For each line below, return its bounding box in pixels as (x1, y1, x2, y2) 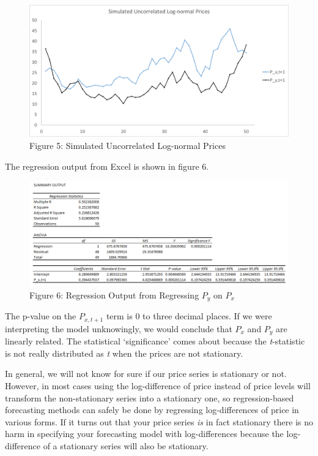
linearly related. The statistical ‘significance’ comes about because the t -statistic (5, 335, 305, 348)
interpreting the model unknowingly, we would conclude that (5, 322, 232, 335)
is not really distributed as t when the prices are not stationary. (5, 346, 243, 359)
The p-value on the (5, 310, 76, 322)
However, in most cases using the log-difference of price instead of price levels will (5, 379, 311, 392)
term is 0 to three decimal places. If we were (106, 310, 272, 322)
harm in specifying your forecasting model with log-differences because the (5, 427, 284, 440)
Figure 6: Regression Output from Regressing (29, 288, 199, 301)
